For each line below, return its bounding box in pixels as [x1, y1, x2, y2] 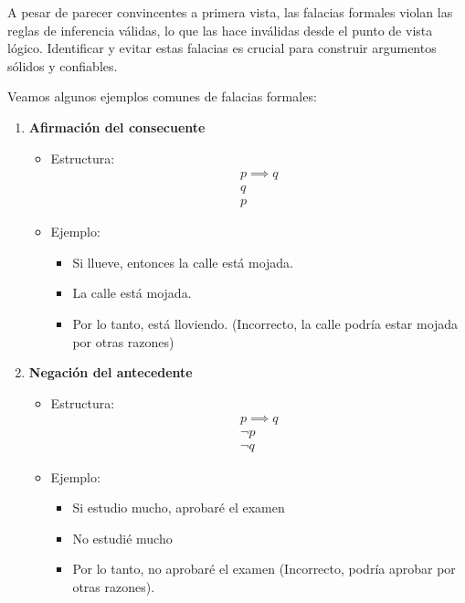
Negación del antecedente [28, 363, 193, 382]
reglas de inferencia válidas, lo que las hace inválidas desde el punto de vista [7, 20, 433, 39]
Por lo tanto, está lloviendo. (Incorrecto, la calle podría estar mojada [72, 314, 459, 333]
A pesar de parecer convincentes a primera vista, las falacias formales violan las [7, 3, 453, 21]
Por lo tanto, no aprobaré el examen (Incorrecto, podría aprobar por [72, 559, 456, 578]
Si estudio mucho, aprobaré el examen [72, 498, 285, 517]
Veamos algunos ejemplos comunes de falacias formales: [7, 87, 317, 106]
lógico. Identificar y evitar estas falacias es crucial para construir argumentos [7, 38, 437, 58]
